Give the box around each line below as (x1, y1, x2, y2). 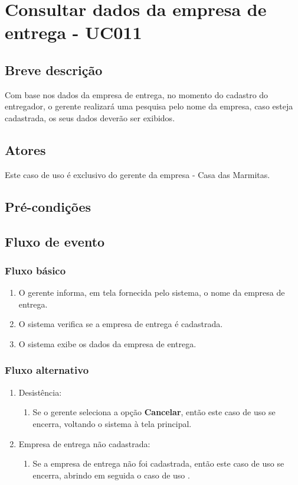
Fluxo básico (5, 263, 66, 277)
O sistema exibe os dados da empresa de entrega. (18, 337, 197, 350)
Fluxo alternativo (5, 363, 89, 377)
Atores (5, 140, 46, 159)
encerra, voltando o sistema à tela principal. (32, 417, 192, 429)
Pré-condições (5, 197, 91, 215)
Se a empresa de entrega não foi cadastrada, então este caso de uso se (32, 457, 284, 470)
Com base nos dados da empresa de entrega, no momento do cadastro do (5, 88, 268, 101)
